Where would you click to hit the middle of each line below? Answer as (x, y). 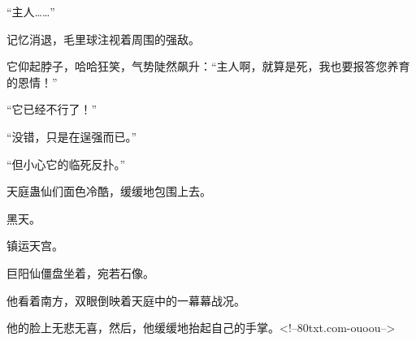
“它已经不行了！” (52, 109)
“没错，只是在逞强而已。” (72, 136)
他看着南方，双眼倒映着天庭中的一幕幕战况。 (126, 300)
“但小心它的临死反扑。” (66, 164)
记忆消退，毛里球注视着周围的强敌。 (103, 39)
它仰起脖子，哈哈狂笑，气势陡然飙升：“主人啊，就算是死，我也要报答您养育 (208, 66)
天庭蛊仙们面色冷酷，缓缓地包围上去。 (109, 191)
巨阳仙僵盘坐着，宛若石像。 (80, 272)
